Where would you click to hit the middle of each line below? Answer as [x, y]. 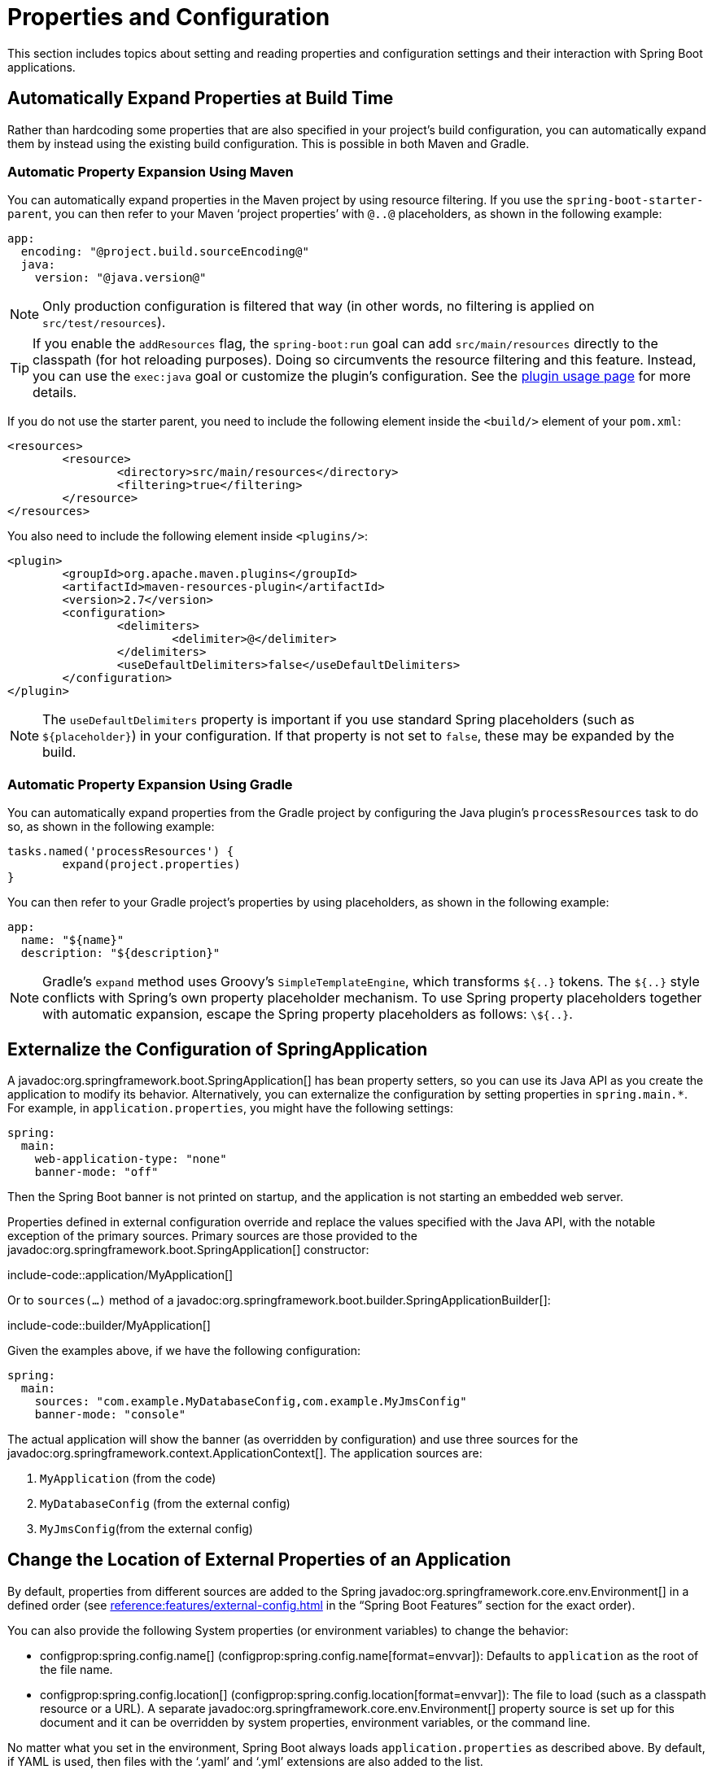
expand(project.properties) [151, 865]
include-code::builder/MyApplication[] [109, 1325]
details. [55, 393]
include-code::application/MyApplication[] [120, 1274]
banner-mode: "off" [96, 1171]
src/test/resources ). [104, 323]
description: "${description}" [120, 953]
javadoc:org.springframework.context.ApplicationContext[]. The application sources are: [245, 1453]
